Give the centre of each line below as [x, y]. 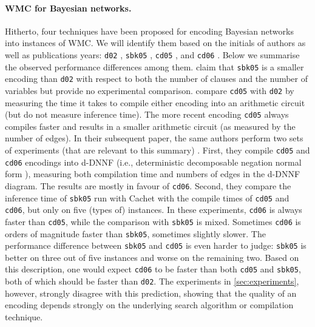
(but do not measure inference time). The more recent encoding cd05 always [147, 114]
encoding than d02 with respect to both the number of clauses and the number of [157, 79]
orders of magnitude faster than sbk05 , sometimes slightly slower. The [135, 233]
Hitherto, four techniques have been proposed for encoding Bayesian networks [149, 31]
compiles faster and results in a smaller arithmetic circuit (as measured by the [150, 126]
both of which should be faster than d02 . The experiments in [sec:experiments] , [152, 281]
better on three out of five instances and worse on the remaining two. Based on [152, 257]
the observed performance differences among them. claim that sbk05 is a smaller [154, 66]
